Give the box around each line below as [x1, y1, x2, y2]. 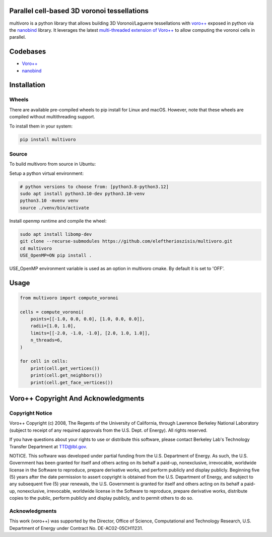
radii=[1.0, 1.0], [30, 323, 76, 329]
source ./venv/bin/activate [20, 205, 89, 211]
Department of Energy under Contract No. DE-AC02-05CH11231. [9, 525, 144, 531]
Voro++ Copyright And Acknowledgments [9, 394, 145, 403]
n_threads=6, [30, 338, 63, 343]
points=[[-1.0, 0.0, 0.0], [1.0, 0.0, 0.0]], [30, 316, 145, 322]
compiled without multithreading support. [9, 114, 95, 120]
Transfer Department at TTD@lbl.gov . [9, 443, 88, 449]
